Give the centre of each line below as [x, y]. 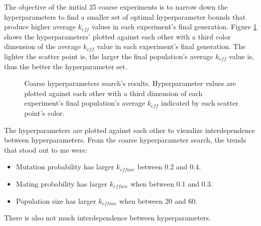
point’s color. [45, 112]
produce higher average [40, 27]
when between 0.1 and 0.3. [172, 183]
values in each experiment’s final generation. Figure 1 [174, 27]
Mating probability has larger [62, 183]
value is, [242, 56]
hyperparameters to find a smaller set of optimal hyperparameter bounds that [125, 16]
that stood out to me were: [46, 149]
